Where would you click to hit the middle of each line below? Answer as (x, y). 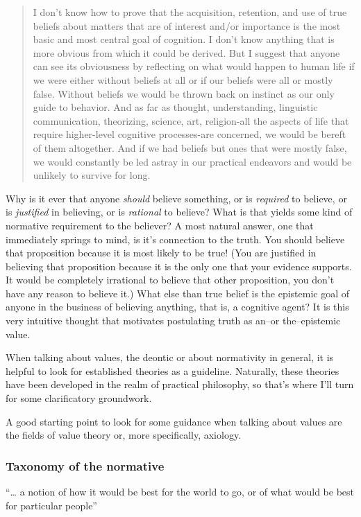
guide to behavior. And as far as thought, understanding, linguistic (175, 107)
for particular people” (51, 505)
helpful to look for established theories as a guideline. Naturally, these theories (173, 370)
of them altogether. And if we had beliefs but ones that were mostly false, (190, 147)
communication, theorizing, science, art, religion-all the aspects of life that (191, 120)
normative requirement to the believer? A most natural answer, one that (160, 225)
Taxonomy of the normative (85, 465)
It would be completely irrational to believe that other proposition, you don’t (170, 280)
